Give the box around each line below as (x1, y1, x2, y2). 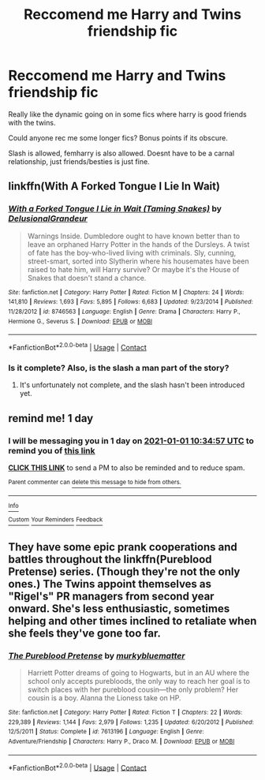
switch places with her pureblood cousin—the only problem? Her (27, 685, 239, 694)
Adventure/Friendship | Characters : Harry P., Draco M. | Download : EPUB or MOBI (8, 737, 235, 745)
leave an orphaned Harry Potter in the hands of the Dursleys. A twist (27, 239, 250, 249)
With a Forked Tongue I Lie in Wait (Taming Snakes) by (8, 203, 222, 215)
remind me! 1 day (8, 412, 94, 425)
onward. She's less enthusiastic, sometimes (8, 602, 230, 615)
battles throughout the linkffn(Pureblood (8, 552, 212, 565)
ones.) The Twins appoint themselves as (8, 577, 211, 591)
